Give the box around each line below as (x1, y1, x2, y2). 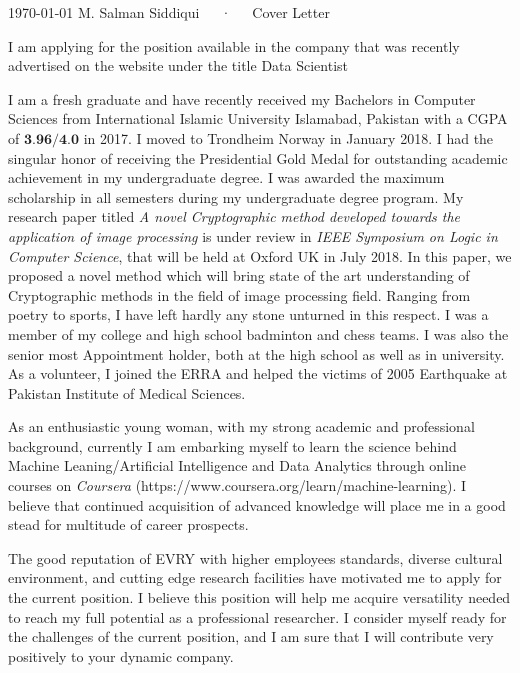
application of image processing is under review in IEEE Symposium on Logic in (8, 225, 498, 246)
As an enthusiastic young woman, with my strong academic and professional (8, 416, 475, 437)
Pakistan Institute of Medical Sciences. (8, 382, 246, 403)
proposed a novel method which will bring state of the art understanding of (8, 265, 470, 286)
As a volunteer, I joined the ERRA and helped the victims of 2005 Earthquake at (8, 363, 508, 384)
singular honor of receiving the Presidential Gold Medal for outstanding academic (8, 147, 508, 168)
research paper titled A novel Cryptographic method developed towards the (8, 206, 461, 227)
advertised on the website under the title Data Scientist (8, 55, 348, 76)
